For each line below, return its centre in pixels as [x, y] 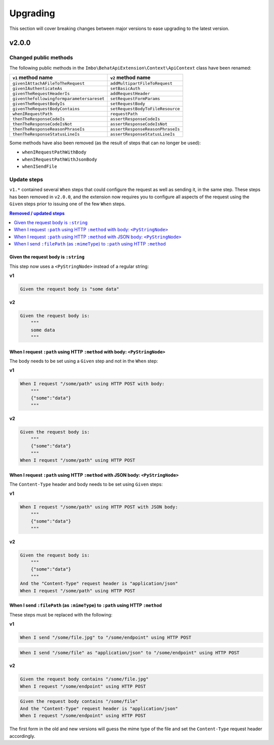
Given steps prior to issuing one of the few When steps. [67, 204]
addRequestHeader [130, 94]
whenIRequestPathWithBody [54, 152]
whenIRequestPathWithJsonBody [60, 159]
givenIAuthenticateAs [38, 89]
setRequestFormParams [135, 99]
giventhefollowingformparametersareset [59, 99]
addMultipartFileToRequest [141, 84]
